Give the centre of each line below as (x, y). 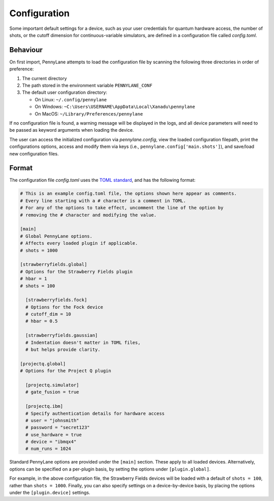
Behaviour (26, 50)
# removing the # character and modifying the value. (88, 215)
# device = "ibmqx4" (51, 442)
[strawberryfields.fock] (56, 300)
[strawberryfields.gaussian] (62, 335)
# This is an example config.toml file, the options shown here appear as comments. (128, 194)
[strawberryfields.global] (54, 264)
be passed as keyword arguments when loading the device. (72, 130)
